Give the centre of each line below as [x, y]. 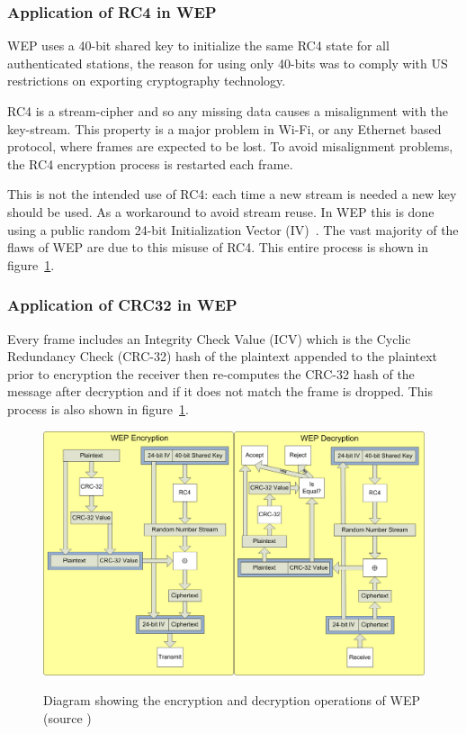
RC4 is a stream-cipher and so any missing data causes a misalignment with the [228, 111]
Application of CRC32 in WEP [122, 305]
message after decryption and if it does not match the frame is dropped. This [220, 391]
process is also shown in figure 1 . [98, 408]
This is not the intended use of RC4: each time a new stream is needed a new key [232, 194]
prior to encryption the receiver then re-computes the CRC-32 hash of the [211, 373]
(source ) [67, 717]
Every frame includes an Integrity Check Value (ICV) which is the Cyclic [209, 338]
